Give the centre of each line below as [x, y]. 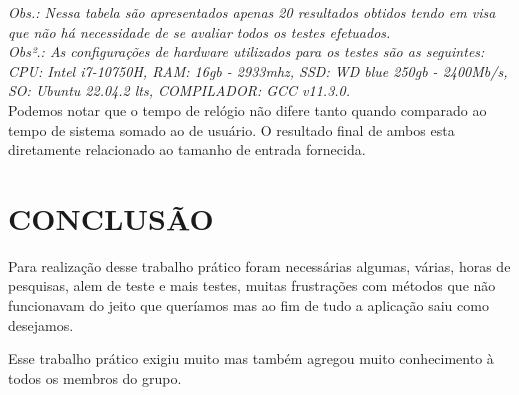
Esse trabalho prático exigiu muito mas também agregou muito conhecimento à [251, 358]
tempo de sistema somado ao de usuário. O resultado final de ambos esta [231, 129]
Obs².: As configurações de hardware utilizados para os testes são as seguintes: [246, 51]
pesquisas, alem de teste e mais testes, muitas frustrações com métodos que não [252, 285]
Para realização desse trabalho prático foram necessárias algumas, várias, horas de [259, 265]
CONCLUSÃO [111, 217]
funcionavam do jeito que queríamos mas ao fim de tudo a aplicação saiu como [248, 305]
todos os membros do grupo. [95, 377]
